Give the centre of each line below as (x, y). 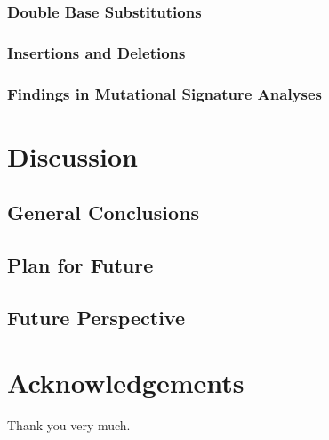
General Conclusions (104, 212)
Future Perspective (96, 317)
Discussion (72, 155)
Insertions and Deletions (96, 52)
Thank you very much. (69, 425)
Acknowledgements (126, 383)
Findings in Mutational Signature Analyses (164, 93)
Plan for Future (80, 265)
